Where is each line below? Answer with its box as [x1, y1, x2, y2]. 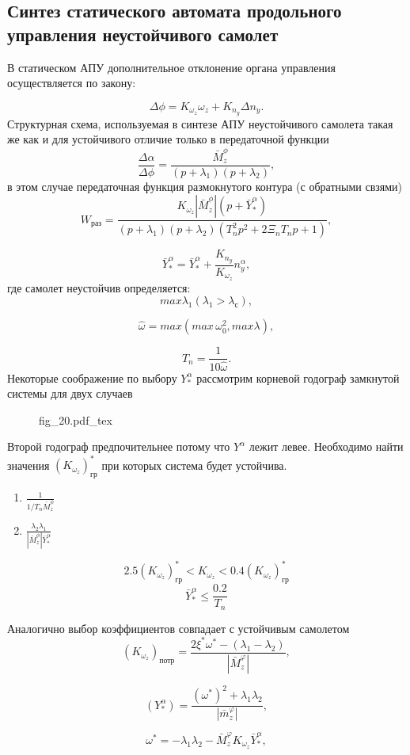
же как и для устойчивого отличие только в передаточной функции [7, 131, 329, 147]
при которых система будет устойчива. [101, 456, 287, 473]
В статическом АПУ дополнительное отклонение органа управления [7, 59, 336, 75]
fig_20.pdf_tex [39, 411, 112, 428]
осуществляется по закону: [7, 74, 136, 91]
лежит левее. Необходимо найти [249, 438, 404, 455]
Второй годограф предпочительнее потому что [7, 438, 230, 455]
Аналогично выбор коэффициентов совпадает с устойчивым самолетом [7, 620, 350, 636]
